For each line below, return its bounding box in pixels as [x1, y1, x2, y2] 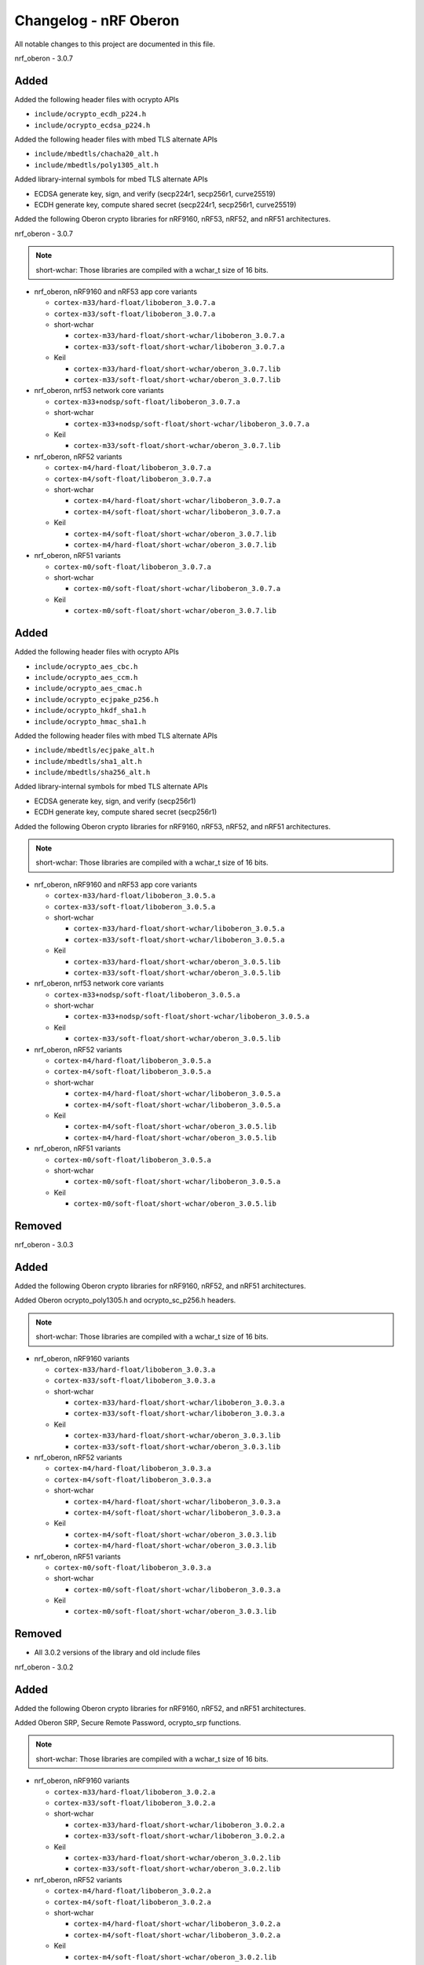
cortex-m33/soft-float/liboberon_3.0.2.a [53, 1798, 216, 1808]
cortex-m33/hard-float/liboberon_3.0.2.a [53, 1787, 216, 1796]
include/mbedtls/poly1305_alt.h [34, 160, 159, 169]
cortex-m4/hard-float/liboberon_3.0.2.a [53, 1886, 212, 1896]
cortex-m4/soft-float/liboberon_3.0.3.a [53, 1475, 212, 1484]
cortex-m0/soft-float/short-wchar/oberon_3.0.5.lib [73, 1199, 277, 1208]
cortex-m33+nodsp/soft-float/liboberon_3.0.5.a [53, 990, 241, 999]
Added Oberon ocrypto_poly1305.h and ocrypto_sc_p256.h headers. [14, 1295, 236, 1305]
